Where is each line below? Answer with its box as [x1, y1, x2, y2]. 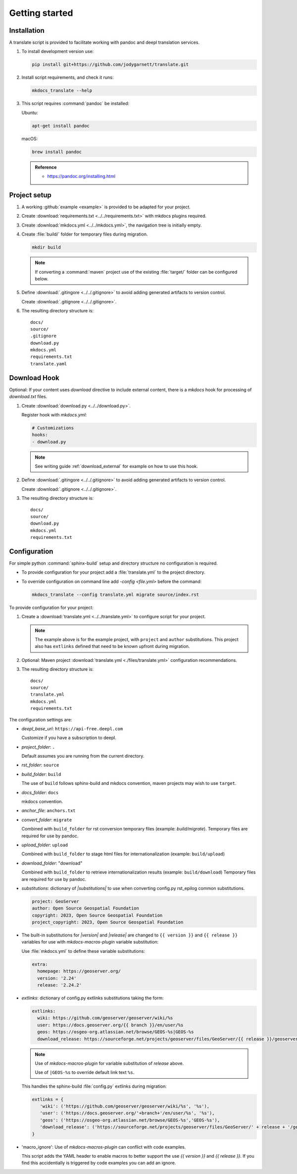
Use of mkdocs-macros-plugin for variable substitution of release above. [35, 1060, 184, 1066]
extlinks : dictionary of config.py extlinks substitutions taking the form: [21, 995, 164, 1001]
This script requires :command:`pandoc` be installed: [21, 101, 130, 107]
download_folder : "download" [21, 860, 83, 866]
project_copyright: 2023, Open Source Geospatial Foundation [32, 920, 184, 925]
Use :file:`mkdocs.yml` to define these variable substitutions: [21, 948, 146, 954]
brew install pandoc [32, 149, 82, 155]
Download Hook [9, 373, 59, 382]
